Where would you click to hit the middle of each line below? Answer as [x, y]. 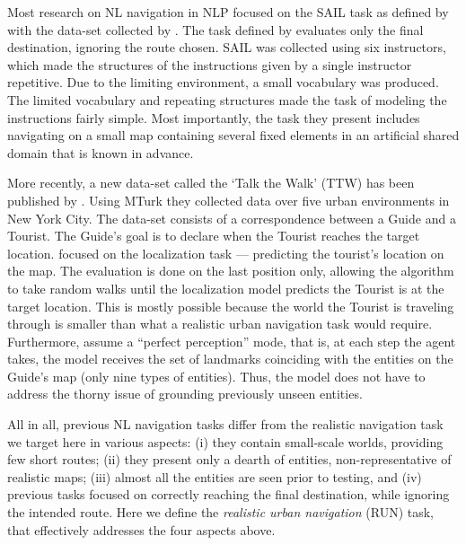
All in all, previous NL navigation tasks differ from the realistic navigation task [225, 424]
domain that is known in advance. [101, 152]
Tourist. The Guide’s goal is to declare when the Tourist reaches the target [214, 236]
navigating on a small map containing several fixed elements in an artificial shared [233, 135]
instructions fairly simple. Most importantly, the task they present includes [214, 117]
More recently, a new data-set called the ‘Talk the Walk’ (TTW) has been [211, 183]
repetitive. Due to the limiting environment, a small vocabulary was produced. [223, 82]
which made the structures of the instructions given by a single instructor [210, 64]
